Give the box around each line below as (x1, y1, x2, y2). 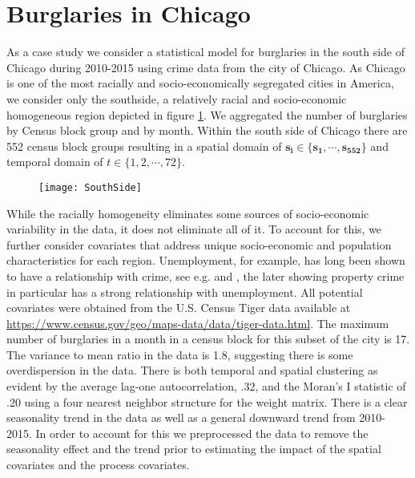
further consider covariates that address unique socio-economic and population (6, 236, 392, 253)
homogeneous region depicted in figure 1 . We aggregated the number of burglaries (6, 106, 408, 123)
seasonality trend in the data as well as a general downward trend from (6, 409, 356, 426)
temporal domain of (6, 153, 103, 170)
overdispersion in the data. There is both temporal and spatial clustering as (6, 362, 378, 379)
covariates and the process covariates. (6, 456, 190, 473)
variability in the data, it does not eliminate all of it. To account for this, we (6, 221, 382, 237)
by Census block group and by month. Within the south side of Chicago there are (6, 122, 408, 139)
